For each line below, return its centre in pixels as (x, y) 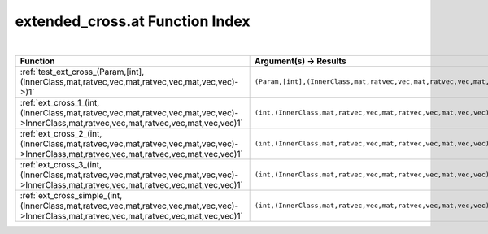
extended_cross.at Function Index (133, 21)
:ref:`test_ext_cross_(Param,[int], (82, 71)
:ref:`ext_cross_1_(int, (60, 102)
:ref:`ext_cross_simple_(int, (71, 195)
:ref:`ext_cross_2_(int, (61, 133)
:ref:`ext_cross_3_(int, (61, 164)
